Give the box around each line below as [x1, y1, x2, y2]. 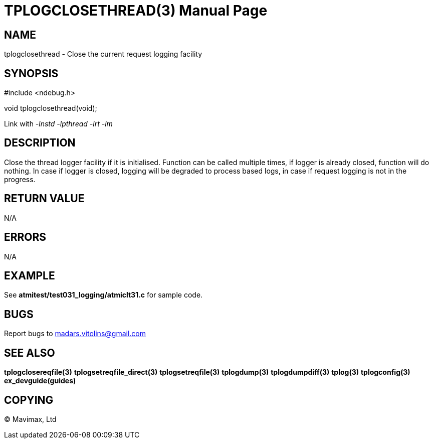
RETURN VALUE [4, 192, 85, 205]
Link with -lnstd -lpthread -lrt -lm [4, 119, 113, 128]
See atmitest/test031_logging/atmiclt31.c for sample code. [4, 290, 203, 300]
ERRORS [4, 231, 47, 244]
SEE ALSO [4, 346, 55, 359]
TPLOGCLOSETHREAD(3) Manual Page [4, 2, 268, 19]
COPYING [4, 393, 54, 406]
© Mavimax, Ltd [4, 414, 57, 423]
